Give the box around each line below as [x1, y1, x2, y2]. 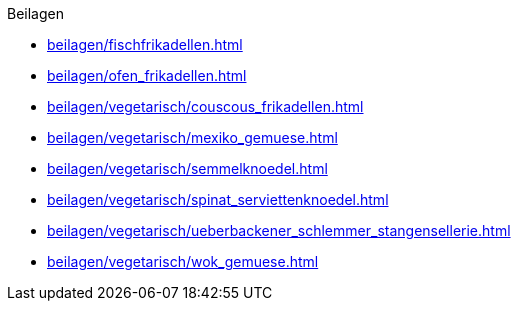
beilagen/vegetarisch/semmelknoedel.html [47, 160, 328, 177]
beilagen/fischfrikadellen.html [47, 36, 243, 53]
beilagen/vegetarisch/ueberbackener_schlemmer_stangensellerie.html [47, 222, 511, 239]
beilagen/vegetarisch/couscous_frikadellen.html [47, 98, 364, 115]
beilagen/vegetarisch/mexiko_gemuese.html [47, 129, 338, 146]
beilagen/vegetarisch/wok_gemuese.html [47, 253, 319, 270]
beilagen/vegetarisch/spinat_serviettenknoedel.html [47, 191, 389, 208]
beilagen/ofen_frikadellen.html [47, 67, 247, 84]
